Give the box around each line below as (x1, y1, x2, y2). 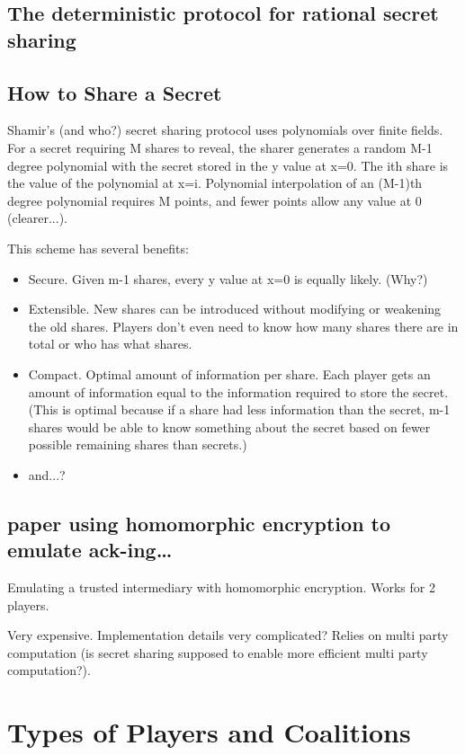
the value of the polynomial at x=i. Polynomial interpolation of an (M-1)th (7, 173, 423, 192)
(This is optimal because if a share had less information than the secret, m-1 (28, 400, 451, 419)
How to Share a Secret (7, 78, 222, 106)
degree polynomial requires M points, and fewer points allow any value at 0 (7, 191, 422, 209)
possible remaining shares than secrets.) (28, 435, 247, 454)
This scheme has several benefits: (7, 238, 189, 257)
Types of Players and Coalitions (7, 714, 411, 751)
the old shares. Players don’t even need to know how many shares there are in (28, 316, 459, 335)
